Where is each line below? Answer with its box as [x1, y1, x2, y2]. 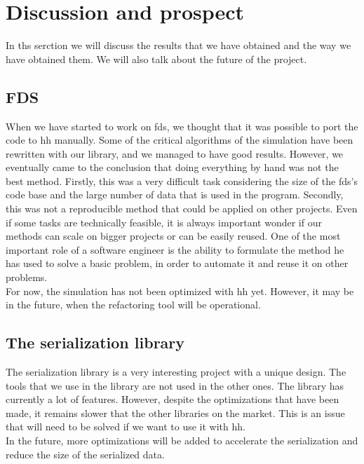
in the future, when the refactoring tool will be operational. [6, 297, 261, 312]
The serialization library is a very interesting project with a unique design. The [6, 364, 346, 379]
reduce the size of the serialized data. [6, 446, 165, 461]
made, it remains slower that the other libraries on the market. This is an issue [6, 405, 345, 420]
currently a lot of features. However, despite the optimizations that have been [6, 392, 339, 407]
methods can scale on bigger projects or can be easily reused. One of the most [6, 228, 341, 243]
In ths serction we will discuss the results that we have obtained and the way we [6, 38, 351, 53]
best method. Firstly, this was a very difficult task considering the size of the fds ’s [6, 173, 358, 188]
